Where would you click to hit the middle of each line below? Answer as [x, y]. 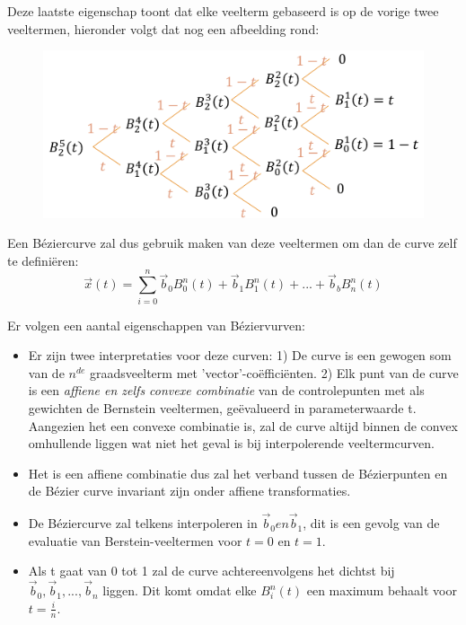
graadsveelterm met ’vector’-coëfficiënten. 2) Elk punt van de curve [274, 372]
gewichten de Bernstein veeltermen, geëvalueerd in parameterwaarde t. [222, 407]
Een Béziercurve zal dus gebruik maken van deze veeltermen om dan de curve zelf [232, 243]
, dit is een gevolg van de [371, 523]
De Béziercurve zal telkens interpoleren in [143, 523]
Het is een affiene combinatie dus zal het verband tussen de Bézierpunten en [238, 473]
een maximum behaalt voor [382, 590]
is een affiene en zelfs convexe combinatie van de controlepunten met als [226, 390]
